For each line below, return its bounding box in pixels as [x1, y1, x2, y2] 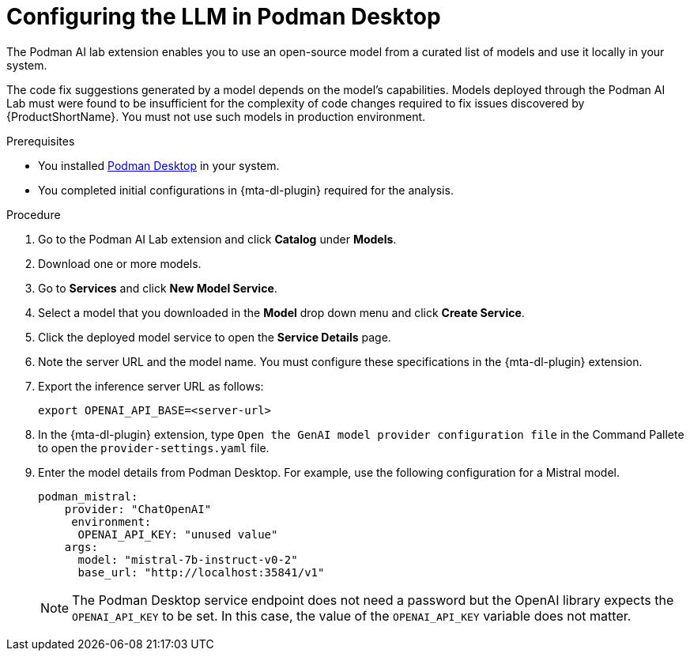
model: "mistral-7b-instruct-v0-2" [77, 553, 298, 566]
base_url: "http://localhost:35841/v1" [77, 565, 325, 579]
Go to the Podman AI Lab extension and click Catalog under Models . [38, 232, 397, 246]
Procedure [6, 207, 61, 221]
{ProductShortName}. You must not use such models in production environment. [6, 109, 426, 123]
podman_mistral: [38, 489, 138, 503]
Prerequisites [6, 134, 75, 148]
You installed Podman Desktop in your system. [38, 158, 280, 172]
